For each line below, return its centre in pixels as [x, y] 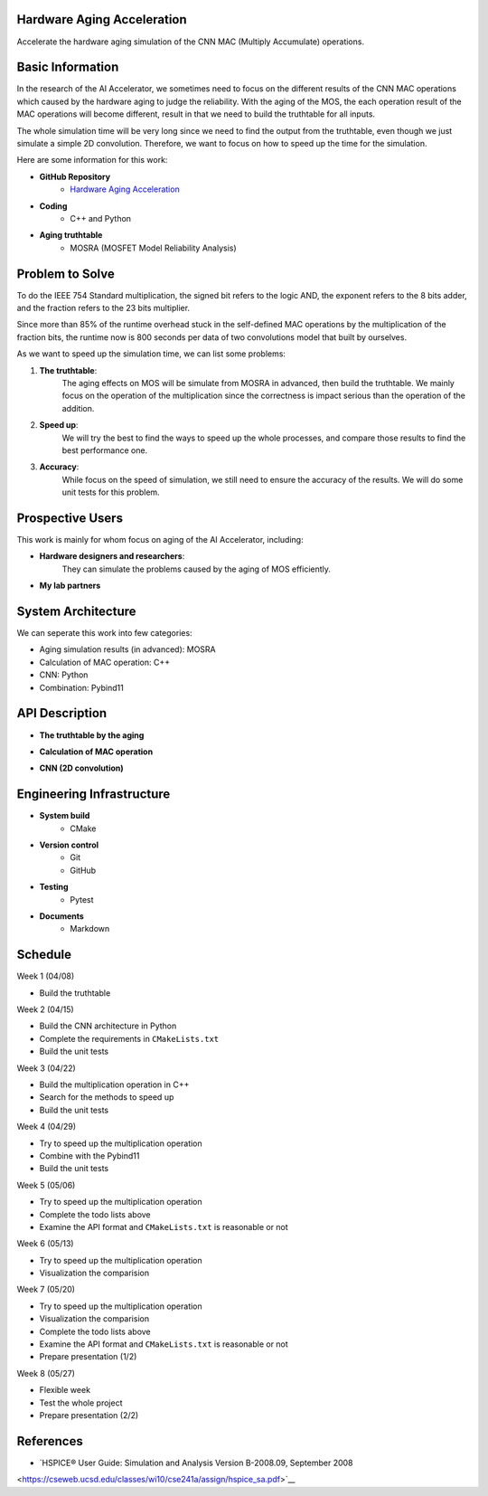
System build [65, 816]
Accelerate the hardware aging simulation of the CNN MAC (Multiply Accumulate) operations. [191, 42]
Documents [62, 916]
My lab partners [70, 586]
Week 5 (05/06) [46, 1185]
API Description [62, 713]
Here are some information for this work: [92, 160]
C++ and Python [100, 218]
